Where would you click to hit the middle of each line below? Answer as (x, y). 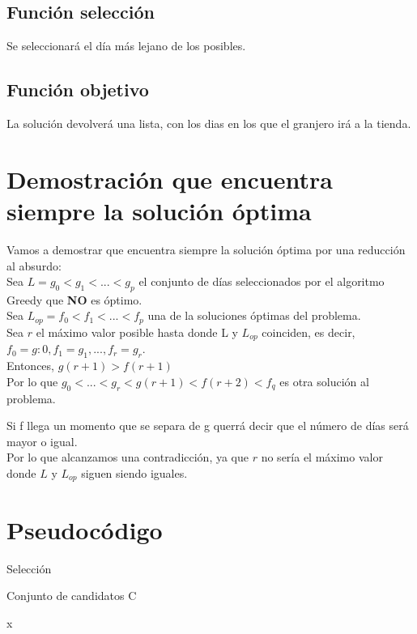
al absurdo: (34, 265)
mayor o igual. (42, 441)
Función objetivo (78, 89)
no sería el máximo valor (322, 457)
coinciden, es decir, (308, 332)
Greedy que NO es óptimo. (74, 299)
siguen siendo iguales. (134, 472)
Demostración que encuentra (170, 179)
